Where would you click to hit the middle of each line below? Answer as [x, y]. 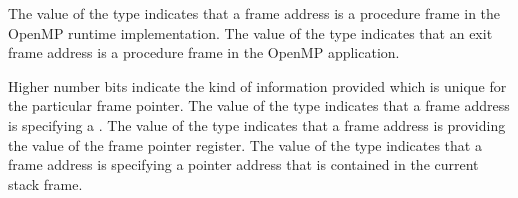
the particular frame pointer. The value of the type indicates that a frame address [259, 105]
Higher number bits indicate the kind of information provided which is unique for [257, 85]
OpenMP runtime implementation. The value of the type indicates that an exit [250, 32]
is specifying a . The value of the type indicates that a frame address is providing [257, 124]
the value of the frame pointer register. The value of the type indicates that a [245, 144]
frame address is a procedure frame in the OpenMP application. [204, 52]
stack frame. [45, 183]
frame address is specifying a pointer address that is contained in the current [243, 164]
